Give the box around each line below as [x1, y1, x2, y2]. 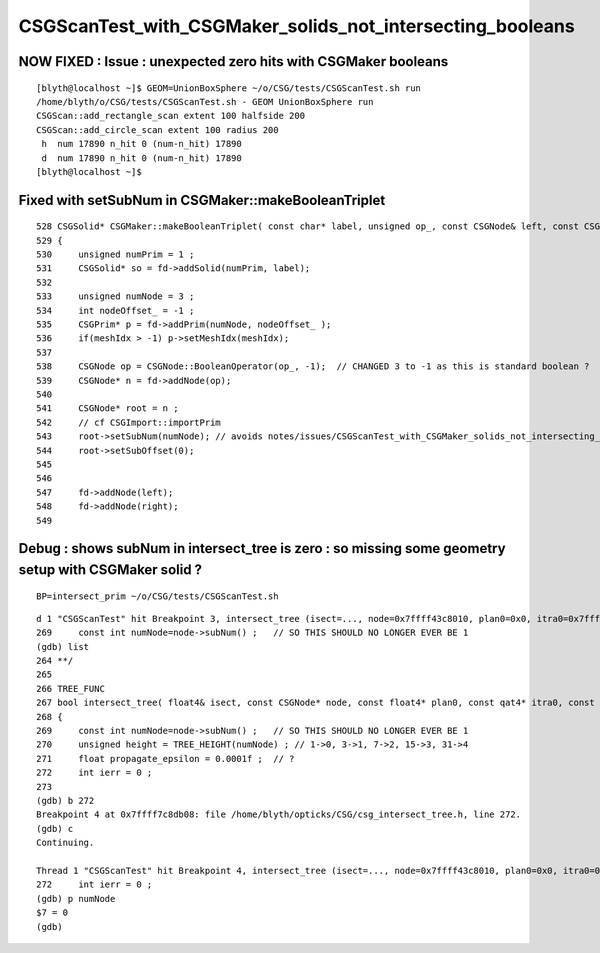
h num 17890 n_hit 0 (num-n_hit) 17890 [41, 138, 242, 150]
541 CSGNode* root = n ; [36, 403, 179, 414]
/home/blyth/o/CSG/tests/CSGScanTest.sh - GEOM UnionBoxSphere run [36, 96, 374, 107]
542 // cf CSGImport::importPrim [36, 416, 222, 428]
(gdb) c [36, 823, 74, 834]
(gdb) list [36, 641, 90, 652]
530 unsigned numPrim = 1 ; [36, 249, 195, 260]
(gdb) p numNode [36, 893, 116, 904]
